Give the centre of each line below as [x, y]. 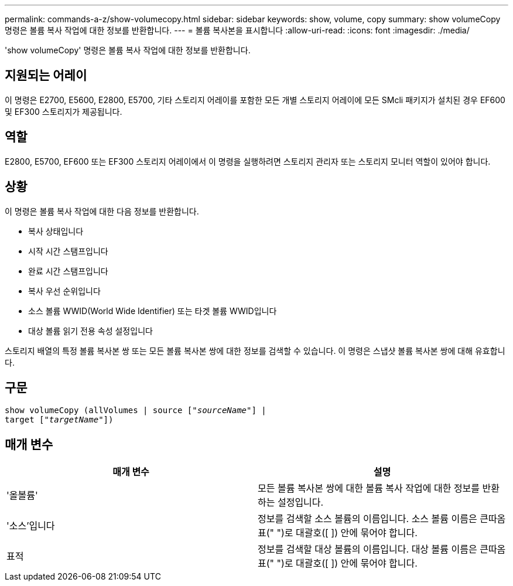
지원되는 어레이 [46, 76]
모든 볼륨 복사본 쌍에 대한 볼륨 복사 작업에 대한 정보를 [369, 488]
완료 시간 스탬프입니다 [68, 271]
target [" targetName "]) [59, 420]
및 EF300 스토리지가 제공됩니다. [64, 111]
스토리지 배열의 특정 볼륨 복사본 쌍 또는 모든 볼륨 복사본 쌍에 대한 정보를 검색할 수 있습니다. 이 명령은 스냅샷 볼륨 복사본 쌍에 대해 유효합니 [255, 350]
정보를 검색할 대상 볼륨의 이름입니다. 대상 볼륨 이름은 [367, 549]
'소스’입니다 [31, 526]
